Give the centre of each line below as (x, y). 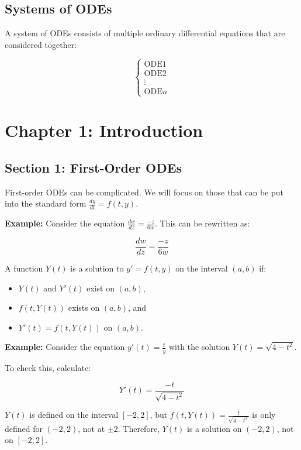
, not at (91, 428)
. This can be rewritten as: (202, 223)
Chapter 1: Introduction (104, 130)
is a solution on (214, 428)
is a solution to (97, 268)
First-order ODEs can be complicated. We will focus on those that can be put (144, 192)
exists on (84, 308)
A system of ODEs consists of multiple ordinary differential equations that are (145, 33)
